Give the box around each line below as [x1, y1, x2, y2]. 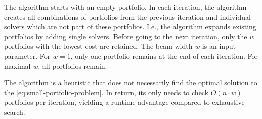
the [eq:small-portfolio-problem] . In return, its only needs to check [4, 87, 209, 97]
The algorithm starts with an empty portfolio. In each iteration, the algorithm [4, 2, 247, 12]
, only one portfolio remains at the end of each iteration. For [70, 50, 258, 61]
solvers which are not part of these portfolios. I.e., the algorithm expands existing [4, 21, 256, 32]
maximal [4, 60, 31, 71]
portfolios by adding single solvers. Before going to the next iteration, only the [4, 31, 247, 41]
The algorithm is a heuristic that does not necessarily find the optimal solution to [4, 77, 257, 88]
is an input [202, 41, 236, 51]
